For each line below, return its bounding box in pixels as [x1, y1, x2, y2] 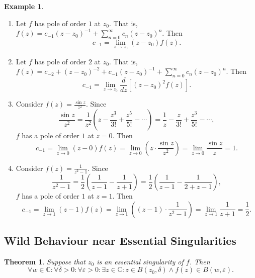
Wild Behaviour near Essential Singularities [4, 232, 236, 248]
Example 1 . [4, 1, 44, 11]
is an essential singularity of [97, 256, 184, 266]
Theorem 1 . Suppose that [4, 256, 86, 266]
